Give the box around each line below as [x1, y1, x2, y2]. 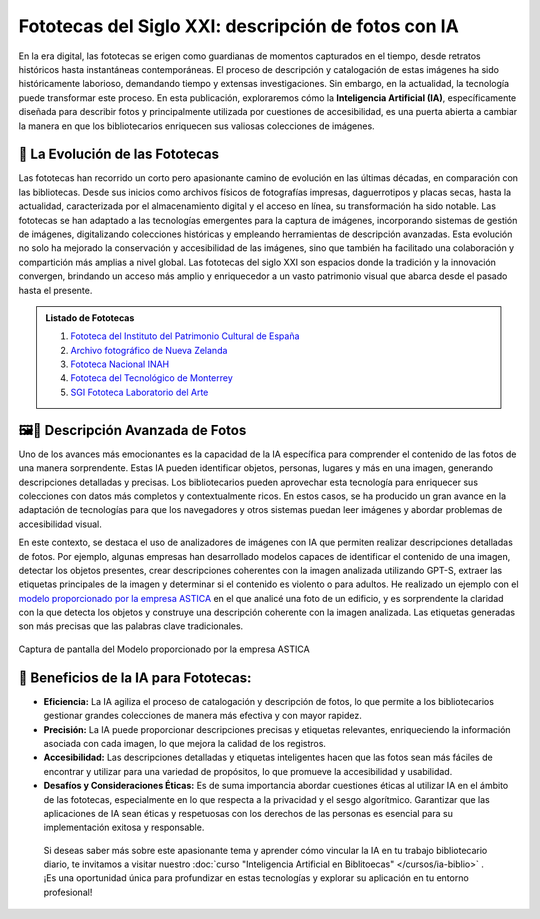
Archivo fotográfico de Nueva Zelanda [70, 344, 228, 356]
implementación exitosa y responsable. [43, 821, 205, 834]
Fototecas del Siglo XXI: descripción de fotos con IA [18, 15, 459, 37]
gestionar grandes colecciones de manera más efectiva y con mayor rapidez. [43, 710, 362, 722]
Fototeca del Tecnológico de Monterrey [70, 372, 234, 384]
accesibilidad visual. [18, 518, 102, 530]
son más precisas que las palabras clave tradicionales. [18, 620, 244, 632]
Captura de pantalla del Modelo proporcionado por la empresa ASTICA [18, 643, 310, 655]
